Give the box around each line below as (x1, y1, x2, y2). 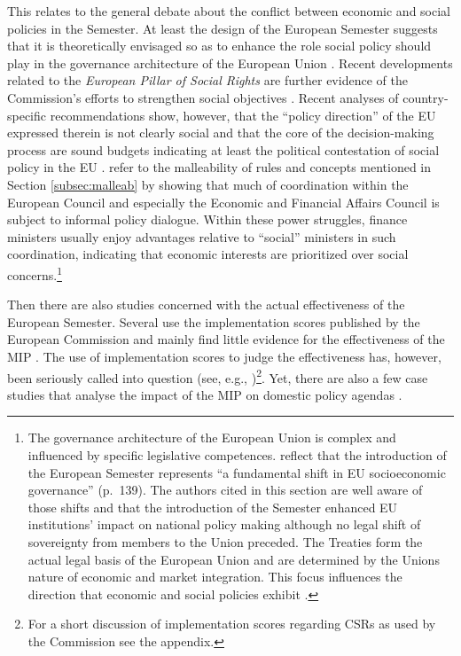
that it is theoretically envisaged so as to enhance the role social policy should (7, 36, 432, 55)
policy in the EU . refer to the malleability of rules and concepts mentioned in (7, 158, 432, 176)
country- (402, 88, 449, 106)
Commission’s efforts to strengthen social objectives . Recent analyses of (7, 88, 399, 106)
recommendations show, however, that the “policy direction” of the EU (50, 105, 436, 124)
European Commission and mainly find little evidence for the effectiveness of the (7, 330, 445, 348)
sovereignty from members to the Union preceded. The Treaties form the (27, 532, 423, 551)
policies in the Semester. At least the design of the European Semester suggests (7, 19, 438, 37)
